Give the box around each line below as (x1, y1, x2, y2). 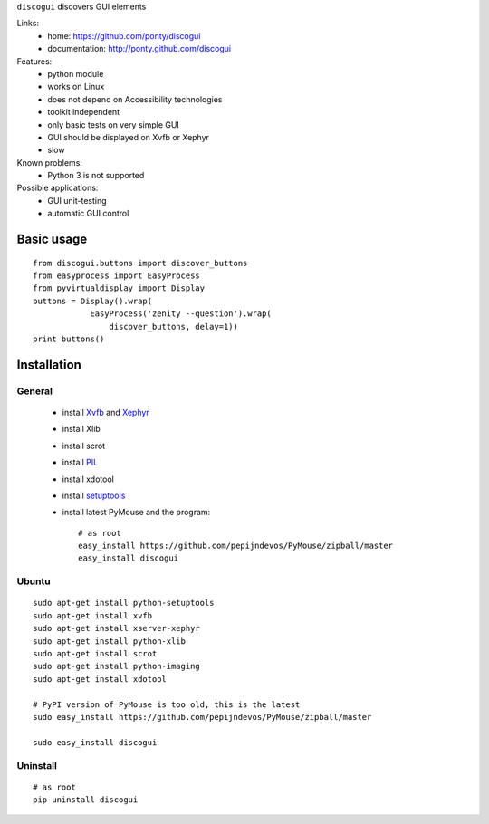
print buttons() (33, 334, 105, 344)
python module (47, 68, 104, 79)
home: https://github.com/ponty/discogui (47, 30, 201, 41)
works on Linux (47, 81, 105, 92)
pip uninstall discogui (33, 795, 139, 805)
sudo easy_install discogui (33, 737, 158, 747)
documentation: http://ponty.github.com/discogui (47, 43, 231, 54)
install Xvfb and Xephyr (62, 407, 149, 417)
